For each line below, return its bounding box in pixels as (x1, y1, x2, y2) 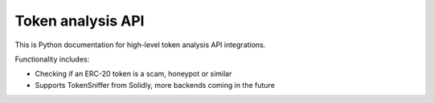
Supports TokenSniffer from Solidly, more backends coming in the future (35, 80, 275, 89)
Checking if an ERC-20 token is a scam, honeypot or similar (35, 69, 232, 79)
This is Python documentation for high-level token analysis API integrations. (14, 40, 266, 50)
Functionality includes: (14, 54, 90, 64)
